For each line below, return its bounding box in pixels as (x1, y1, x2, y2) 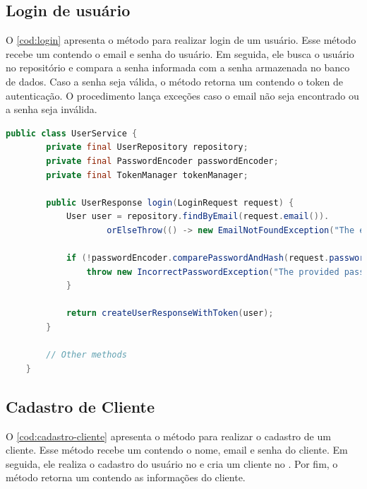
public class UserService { (6, 128, 138, 139)
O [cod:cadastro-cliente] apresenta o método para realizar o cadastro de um (6, 428, 331, 443)
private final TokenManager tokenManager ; (46, 170, 248, 180)
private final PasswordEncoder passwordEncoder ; (46, 155, 279, 166)
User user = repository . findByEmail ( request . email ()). (66, 211, 330, 222)
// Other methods (46, 350, 127, 360)
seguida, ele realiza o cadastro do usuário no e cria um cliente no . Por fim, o (6, 456, 338, 471)
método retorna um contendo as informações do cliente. (6, 470, 246, 485)
